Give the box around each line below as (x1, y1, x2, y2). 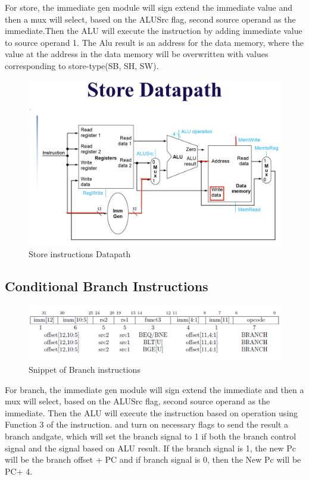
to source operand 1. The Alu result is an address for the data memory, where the (5, 36, 304, 48)
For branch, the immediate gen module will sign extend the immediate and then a (5, 383, 304, 395)
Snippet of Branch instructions (29, 363, 141, 375)
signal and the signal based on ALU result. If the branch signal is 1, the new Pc (5, 441, 296, 454)
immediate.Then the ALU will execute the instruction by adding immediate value (5, 24, 302, 37)
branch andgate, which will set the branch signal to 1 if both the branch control (5, 429, 296, 442)
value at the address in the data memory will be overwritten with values (5, 48, 269, 60)
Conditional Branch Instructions (5, 277, 208, 295)
